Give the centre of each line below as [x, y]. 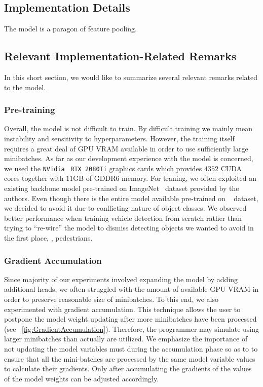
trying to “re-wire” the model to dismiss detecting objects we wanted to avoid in [129, 228]
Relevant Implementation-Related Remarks [120, 56]
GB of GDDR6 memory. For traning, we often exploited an [165, 178]
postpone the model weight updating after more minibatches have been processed [130, 319]
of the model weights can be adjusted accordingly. [82, 378]
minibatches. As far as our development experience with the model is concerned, [129, 158]
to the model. [25, 87]
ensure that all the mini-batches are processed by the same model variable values [130, 358]
